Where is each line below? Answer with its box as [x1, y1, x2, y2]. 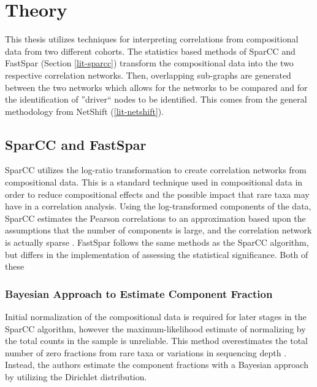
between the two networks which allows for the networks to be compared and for [5, 80, 308, 93]
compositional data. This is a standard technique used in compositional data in [5, 176, 303, 189]
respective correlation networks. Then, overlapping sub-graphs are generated [5, 68, 291, 81]
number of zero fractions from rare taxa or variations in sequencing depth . [5, 346, 287, 359]
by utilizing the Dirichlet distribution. [5, 370, 147, 383]
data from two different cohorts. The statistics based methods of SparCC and [5, 44, 296, 57]
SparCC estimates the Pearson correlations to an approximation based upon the [5, 211, 306, 224]
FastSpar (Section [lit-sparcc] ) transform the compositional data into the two [5, 57, 294, 69]
